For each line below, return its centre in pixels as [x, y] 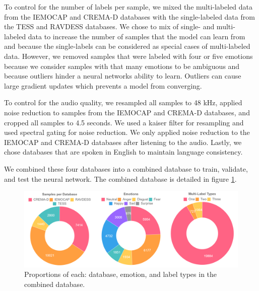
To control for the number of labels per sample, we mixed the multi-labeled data [128, 7]
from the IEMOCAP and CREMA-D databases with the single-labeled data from [129, 16]
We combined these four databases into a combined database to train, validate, [126, 168]
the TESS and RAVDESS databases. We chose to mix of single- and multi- [120, 26]
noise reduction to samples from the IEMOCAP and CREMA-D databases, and [127, 112]
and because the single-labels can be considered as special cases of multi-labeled [127, 46]
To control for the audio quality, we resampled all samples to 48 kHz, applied [123, 102]
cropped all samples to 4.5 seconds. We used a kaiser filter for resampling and [124, 122]
